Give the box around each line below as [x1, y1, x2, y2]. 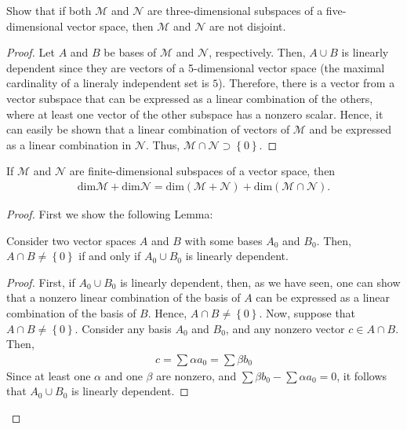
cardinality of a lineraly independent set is [6, 75, 209, 91]
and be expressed [309, 121, 392, 137]
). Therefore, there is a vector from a [218, 75, 395, 91]
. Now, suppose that [259, 304, 356, 321]
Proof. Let [6, 44, 55, 60]
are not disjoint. [209, 17, 286, 34]
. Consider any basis [74, 320, 172, 336]
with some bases [184, 232, 263, 248]
